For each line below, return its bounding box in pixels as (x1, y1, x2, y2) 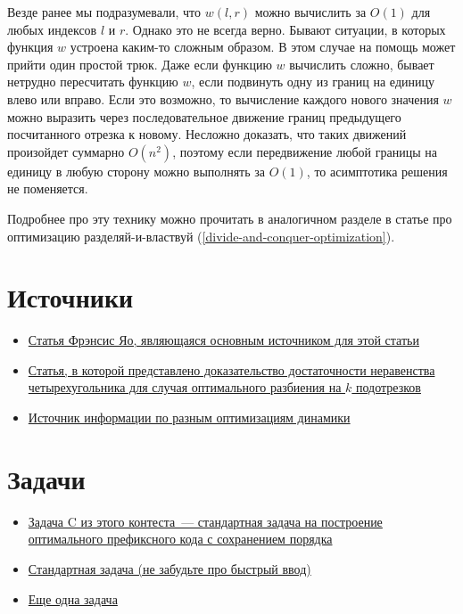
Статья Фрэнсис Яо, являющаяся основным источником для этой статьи (28, 331, 419, 349)
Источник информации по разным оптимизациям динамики (28, 408, 351, 427)
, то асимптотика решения (306, 161, 448, 180)
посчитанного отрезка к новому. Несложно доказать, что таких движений (7, 125, 407, 143)
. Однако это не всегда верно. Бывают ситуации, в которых (125, 20, 446, 38)
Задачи (7, 460, 86, 496)
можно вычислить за (254, 3, 367, 20)
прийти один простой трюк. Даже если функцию (7, 54, 272, 73)
